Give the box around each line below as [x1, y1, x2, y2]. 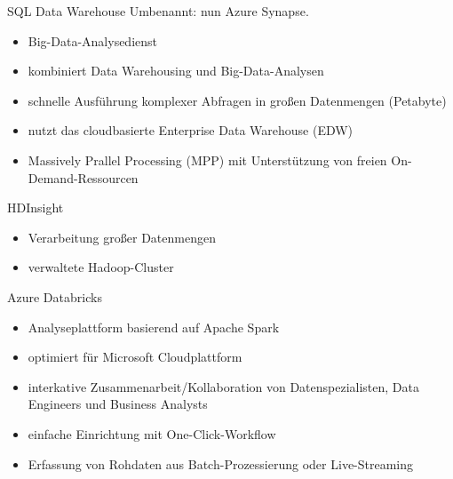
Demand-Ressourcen [28, 168, 139, 187]
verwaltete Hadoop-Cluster [28, 258, 174, 276]
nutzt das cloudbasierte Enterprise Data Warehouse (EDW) [28, 121, 354, 140]
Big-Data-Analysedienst [28, 31, 158, 50]
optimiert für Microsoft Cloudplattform [28, 347, 242, 366]
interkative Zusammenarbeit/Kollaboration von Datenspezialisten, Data [28, 377, 420, 395]
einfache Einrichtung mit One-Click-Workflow [28, 424, 276, 443]
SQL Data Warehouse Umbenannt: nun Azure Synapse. [7, 2, 309, 20]
